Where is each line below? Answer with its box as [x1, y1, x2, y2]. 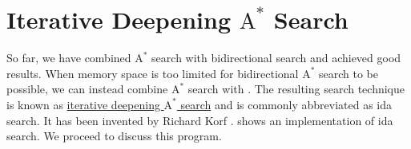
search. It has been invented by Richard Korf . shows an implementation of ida [6, 112, 393, 128]
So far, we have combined [6, 49, 131, 66]
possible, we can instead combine [6, 80, 168, 97]
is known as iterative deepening [6, 96, 160, 112]
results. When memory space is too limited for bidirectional [6, 65, 299, 81]
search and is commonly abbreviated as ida [180, 96, 393, 112]
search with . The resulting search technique [187, 80, 405, 97]
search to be [318, 65, 378, 81]
